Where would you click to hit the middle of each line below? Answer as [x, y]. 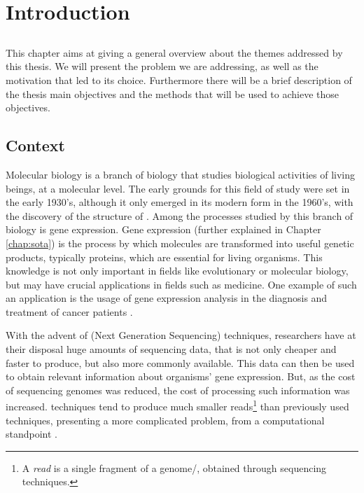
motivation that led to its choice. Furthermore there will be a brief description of [179, 79]
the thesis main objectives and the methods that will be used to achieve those [173, 93]
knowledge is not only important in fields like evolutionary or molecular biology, [177, 271]
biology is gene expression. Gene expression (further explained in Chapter [163, 229]
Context [35, 145]
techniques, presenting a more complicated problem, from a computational [165, 420]
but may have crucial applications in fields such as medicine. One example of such [181, 284]
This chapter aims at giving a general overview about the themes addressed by [174, 52]
